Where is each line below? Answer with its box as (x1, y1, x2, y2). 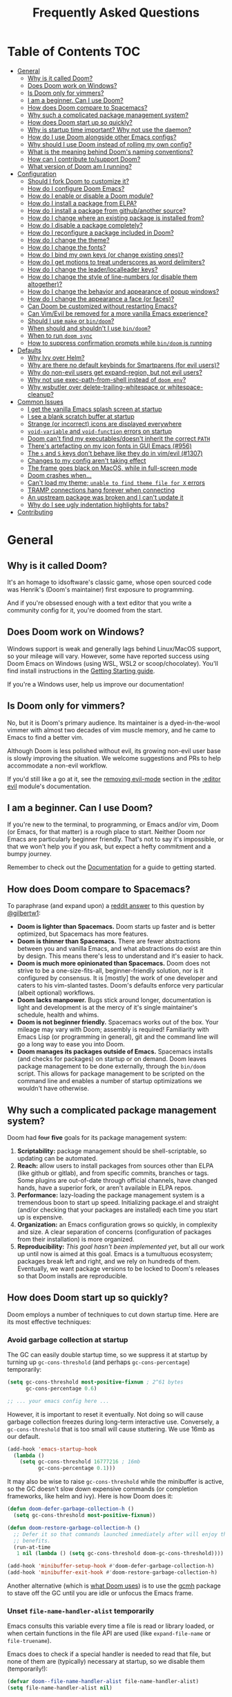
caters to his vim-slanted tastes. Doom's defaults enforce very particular (17, 981, 224, 990)
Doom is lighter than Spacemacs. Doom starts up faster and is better (17, 923, 215, 931)
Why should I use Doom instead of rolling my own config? (27, 140, 192, 148)
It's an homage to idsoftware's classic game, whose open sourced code (7, 578, 212, 586)
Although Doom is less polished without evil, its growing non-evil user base (7, 746, 221, 755)
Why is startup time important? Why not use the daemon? (27, 125, 191, 134)
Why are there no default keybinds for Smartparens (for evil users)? (27, 361, 220, 369)
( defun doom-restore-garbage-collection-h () (7, 1524, 140, 1531)
